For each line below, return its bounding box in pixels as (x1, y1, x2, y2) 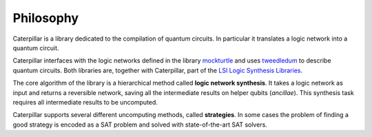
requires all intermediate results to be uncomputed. (12, 98, 158, 106)
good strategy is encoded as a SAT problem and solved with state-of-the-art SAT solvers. (12, 120, 268, 129)
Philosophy (12, 10, 79, 25)
